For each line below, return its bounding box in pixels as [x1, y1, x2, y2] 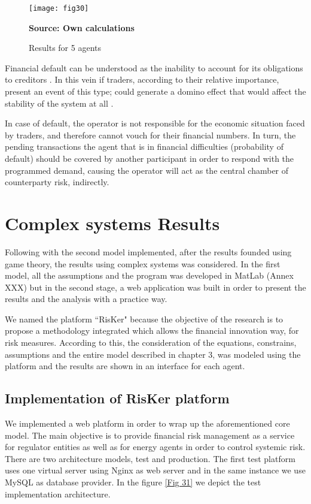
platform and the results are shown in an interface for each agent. [5, 360, 245, 372]
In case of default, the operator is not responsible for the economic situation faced [5, 117, 305, 129]
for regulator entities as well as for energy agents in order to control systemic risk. [5, 440, 306, 453]
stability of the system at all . [5, 96, 114, 109]
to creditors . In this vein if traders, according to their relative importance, [5, 73, 279, 86]
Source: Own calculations [29, 21, 135, 34]
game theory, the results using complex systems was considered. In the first [5, 257, 280, 270]
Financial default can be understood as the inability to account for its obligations [5, 61, 303, 74]
